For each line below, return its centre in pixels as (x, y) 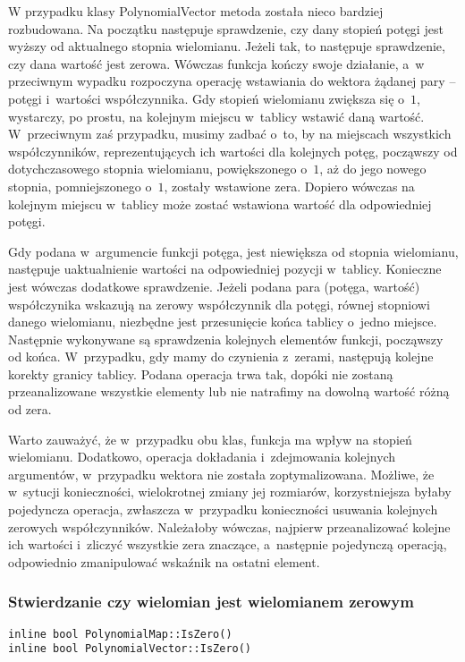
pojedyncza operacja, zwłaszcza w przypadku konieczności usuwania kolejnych (223, 509)
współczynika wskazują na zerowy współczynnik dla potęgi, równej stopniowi (219, 304)
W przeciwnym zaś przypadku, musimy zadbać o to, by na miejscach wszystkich (230, 134)
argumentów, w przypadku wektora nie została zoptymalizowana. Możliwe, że (221, 474)
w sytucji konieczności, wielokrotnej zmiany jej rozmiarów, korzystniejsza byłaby (230, 492)
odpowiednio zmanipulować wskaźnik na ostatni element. (164, 561)
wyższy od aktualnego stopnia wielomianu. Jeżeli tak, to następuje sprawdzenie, (227, 46)
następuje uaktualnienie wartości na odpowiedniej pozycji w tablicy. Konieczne (225, 269)
